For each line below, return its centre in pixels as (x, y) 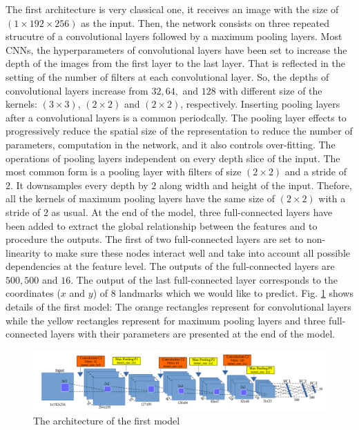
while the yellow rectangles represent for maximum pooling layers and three (166, 320)
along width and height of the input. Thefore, (256, 185)
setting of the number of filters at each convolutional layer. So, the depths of (167, 76)
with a (332, 198)
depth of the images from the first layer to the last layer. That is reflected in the (176, 63)
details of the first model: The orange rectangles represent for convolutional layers (178, 307)
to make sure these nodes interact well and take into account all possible (197, 252)
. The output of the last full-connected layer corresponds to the (204, 279)
